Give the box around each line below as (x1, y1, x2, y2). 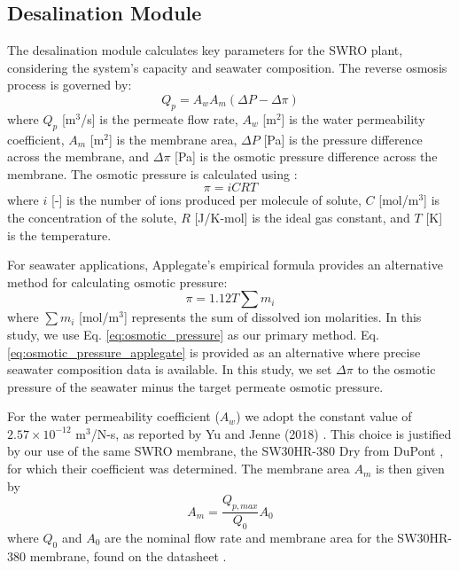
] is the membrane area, (109, 129, 237, 148)
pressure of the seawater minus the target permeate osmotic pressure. (7, 377, 384, 395)
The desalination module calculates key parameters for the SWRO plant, (7, 41, 403, 59)
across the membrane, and (7, 147, 150, 166)
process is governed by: (7, 75, 132, 94)
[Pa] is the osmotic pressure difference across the (175, 147, 438, 166)
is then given (376, 459, 445, 478)
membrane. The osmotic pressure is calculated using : (7, 164, 298, 183)
